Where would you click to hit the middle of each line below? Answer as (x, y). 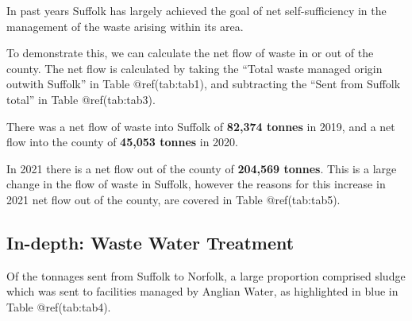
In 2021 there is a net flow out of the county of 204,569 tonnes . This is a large (202, 168)
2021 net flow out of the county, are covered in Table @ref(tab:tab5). (173, 199)
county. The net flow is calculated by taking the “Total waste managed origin (194, 68)
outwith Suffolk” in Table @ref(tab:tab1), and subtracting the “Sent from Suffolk (204, 84)
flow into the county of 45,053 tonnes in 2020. (123, 142)
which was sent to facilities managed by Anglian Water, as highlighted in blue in (202, 291)
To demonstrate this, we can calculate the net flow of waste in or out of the (190, 53)
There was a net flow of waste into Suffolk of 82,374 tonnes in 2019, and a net (201, 126)
